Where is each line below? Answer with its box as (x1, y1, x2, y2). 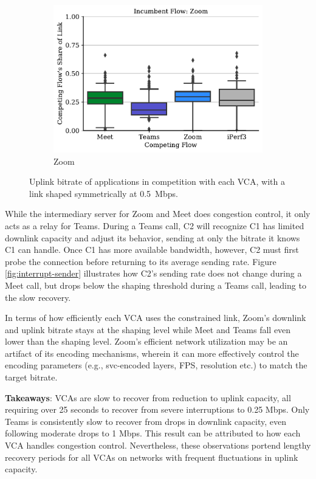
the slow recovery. (5, 291, 71, 303)
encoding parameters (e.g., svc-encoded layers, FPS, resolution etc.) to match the (5, 359, 307, 371)
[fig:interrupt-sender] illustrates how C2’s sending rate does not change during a (5, 267, 302, 280)
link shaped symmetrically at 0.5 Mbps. (29, 187, 178, 199)
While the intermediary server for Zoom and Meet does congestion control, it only (5, 207, 311, 220)
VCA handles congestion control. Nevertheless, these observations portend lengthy (5, 439, 311, 452)
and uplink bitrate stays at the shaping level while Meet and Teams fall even (5, 323, 291, 336)
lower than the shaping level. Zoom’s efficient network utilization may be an (5, 335, 288, 348)
